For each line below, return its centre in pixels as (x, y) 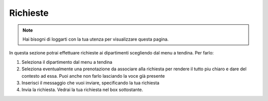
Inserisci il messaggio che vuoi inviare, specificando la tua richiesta (91, 83)
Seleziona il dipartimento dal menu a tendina (67, 62)
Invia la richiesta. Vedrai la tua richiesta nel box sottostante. (82, 90)
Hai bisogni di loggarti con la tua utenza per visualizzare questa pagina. (96, 39)
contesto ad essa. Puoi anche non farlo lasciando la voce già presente (93, 76)
